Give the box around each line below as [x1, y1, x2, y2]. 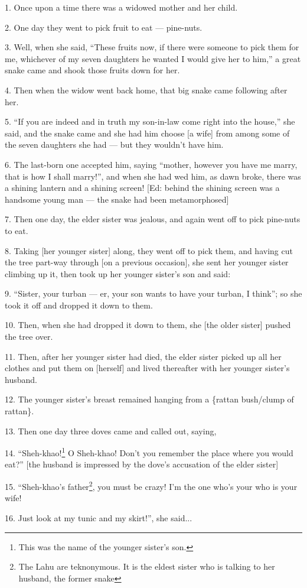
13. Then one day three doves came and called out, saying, [5, 424, 217, 437]
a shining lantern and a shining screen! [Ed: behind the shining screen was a [5, 181, 280, 194]
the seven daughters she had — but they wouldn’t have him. [5, 138, 224, 151]
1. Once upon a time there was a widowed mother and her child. [5, 1, 238, 13]
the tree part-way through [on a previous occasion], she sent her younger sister [5, 256, 289, 268]
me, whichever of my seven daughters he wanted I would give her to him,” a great [5, 52, 301, 64]
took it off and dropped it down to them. [5, 298, 153, 311]
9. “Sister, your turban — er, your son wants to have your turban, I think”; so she [5, 287, 302, 300]
